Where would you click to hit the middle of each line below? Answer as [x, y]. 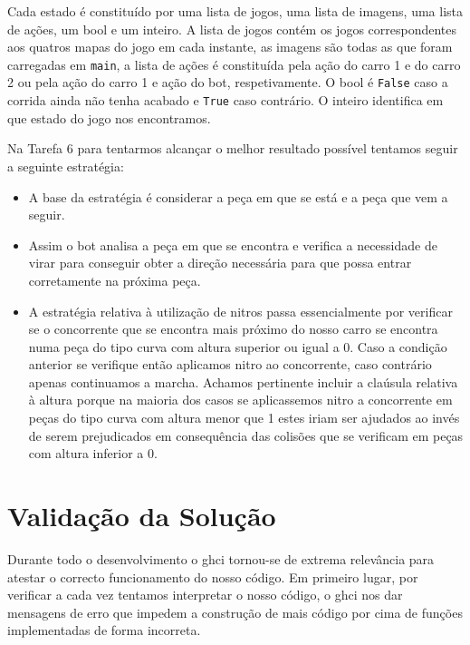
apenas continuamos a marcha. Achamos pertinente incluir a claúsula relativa [243, 381]
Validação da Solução [142, 516]
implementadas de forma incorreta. [104, 630]
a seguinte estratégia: [66, 166]
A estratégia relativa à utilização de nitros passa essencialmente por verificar [240, 311]
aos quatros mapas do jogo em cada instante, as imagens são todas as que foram [230, 47]
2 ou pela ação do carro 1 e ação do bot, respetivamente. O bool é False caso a [228, 82]
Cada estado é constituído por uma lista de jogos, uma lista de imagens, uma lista [235, 11]
